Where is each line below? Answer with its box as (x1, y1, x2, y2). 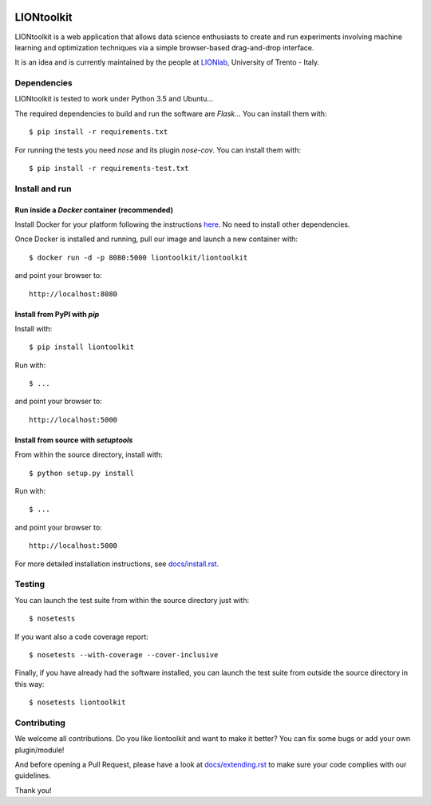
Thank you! (14, 785, 52, 795)
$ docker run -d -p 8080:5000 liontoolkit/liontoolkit (29, 252, 248, 262)
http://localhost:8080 (29, 289, 118, 299)
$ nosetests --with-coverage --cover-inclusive (29, 650, 219, 659)
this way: (14, 679, 45, 688)
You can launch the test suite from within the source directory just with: (14, 595, 250, 605)
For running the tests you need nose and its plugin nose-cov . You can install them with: (14, 145, 301, 155)
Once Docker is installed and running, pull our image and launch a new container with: (14, 234, 299, 244)
